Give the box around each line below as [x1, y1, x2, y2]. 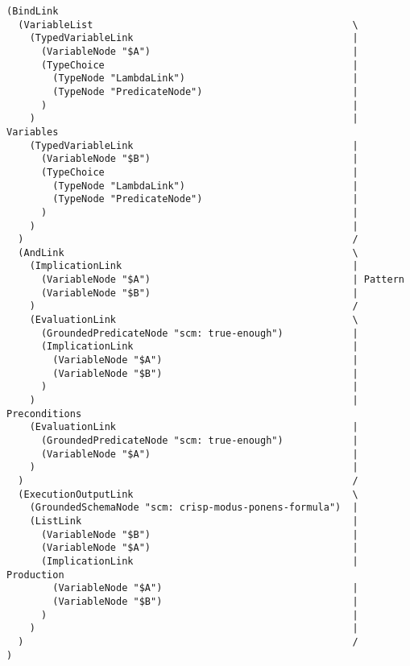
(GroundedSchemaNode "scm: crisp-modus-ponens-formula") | [29, 502, 358, 514]
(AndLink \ [18, 246, 358, 259]
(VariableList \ [18, 19, 358, 31]
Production [6, 569, 64, 581]
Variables [6, 126, 59, 138]
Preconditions [6, 407, 82, 420]
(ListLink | [29, 515, 358, 527]
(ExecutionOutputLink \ [18, 488, 358, 500]
